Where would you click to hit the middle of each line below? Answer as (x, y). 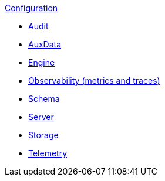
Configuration (31, 8)
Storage (43, 135)
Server (41, 117)
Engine (42, 62)
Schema (44, 99)
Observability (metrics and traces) (94, 81)
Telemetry (48, 153)
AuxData (45, 44)
